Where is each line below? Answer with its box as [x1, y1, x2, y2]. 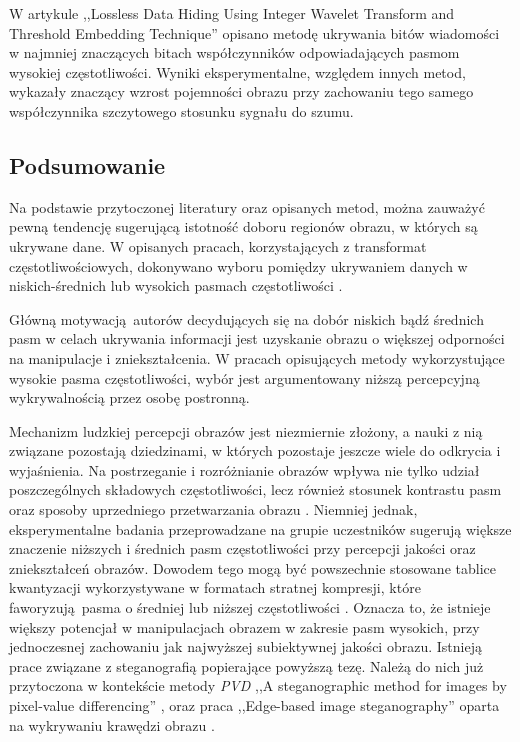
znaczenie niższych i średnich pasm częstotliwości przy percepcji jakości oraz [9, 538, 476, 559]
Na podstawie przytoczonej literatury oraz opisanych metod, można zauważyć [9, 196, 485, 217]
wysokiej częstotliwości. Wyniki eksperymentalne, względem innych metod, [9, 61, 466, 82]
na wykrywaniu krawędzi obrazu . [9, 714, 215, 735]
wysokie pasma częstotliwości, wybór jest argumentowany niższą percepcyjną [9, 367, 480, 388]
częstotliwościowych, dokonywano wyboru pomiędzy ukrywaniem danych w [9, 255, 468, 276]
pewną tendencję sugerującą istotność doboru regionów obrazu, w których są [9, 216, 478, 237]
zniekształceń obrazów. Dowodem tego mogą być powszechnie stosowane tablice [9, 557, 496, 578]
